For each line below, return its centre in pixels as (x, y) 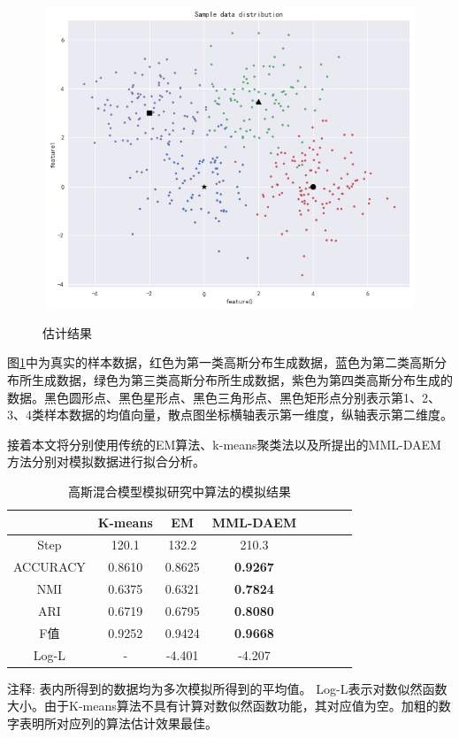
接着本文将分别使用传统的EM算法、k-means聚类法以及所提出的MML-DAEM (224, 444)
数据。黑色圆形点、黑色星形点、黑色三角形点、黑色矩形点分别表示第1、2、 (224, 397)
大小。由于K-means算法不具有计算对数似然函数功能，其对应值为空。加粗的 (223, 706)
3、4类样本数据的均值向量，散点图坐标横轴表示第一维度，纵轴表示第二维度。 (230, 415)
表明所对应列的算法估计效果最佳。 (118, 723)
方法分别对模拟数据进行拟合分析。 (106, 461)
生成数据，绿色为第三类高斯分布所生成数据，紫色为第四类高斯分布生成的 (242, 379)
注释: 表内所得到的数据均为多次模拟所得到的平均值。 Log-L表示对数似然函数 (227, 688)
